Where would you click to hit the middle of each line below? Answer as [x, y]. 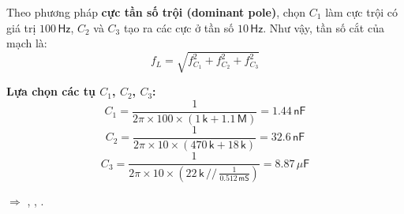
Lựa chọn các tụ [51, 91]
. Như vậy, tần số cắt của [324, 27]
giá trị [21, 27]
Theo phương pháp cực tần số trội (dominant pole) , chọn [156, 12]
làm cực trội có [361, 12]
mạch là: [27, 43]
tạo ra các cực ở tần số [179, 27]
